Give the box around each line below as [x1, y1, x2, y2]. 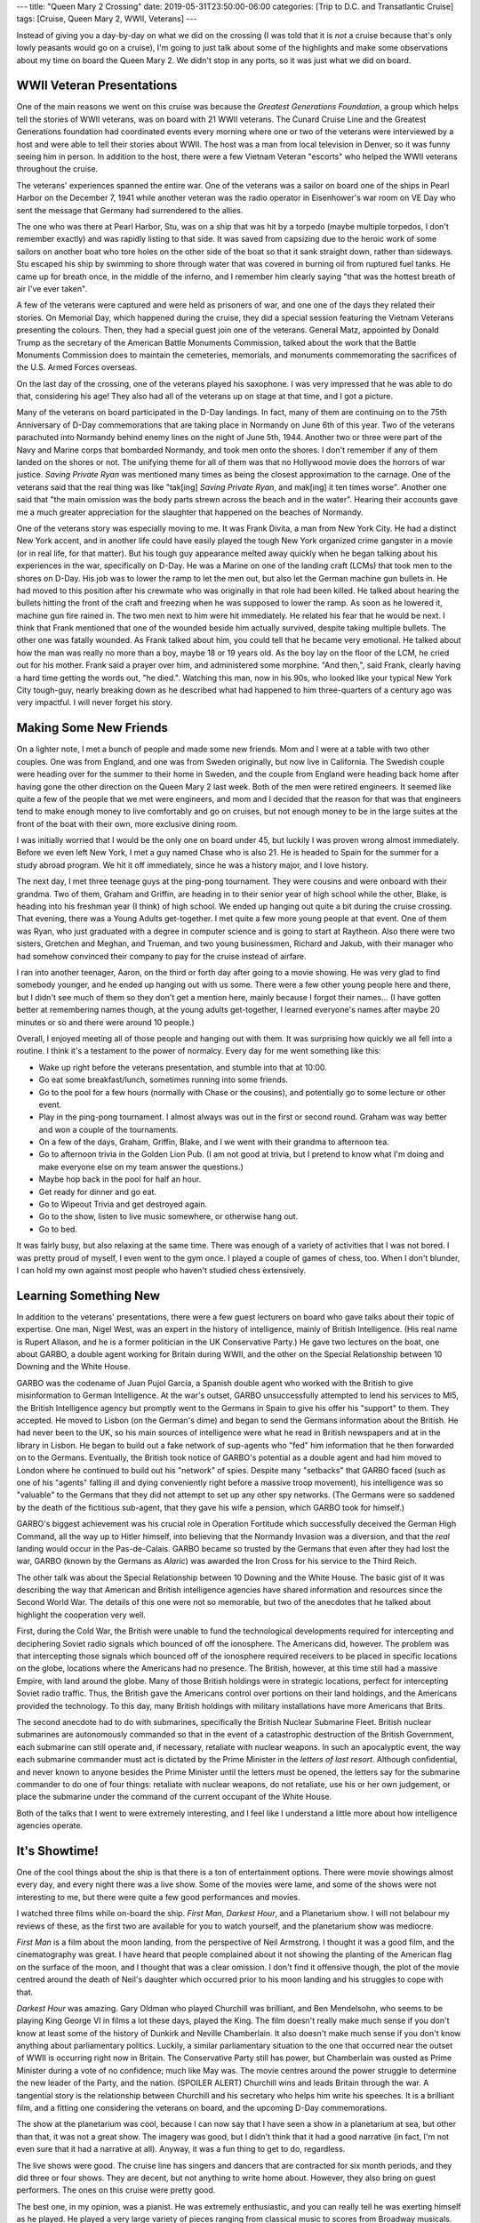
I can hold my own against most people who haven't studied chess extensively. [16, 1264, 307, 1275]
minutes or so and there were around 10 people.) [16, 1016, 195, 1027]
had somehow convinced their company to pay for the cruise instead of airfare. [16, 951, 307, 961]
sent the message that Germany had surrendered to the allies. [16, 205, 244, 215]
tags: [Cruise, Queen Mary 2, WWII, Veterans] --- [16, 13, 197, 24]
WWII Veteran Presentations [16, 78, 178, 93]
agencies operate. [16, 1820, 84, 1831]
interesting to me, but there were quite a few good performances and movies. [16, 1891, 301, 1902]
